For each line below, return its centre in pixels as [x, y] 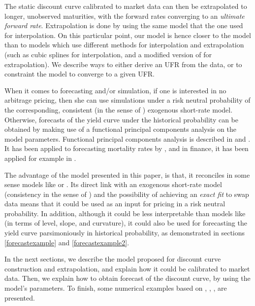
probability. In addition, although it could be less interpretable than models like [125, 213]
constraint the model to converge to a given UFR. [80, 74]
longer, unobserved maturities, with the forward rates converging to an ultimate [125, 16]
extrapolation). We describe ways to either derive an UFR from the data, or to [123, 64]
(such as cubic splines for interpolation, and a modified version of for [108, 54]
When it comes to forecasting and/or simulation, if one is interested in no [115, 90]
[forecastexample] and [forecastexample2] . [67, 242]
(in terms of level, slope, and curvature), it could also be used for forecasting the [126, 223]
